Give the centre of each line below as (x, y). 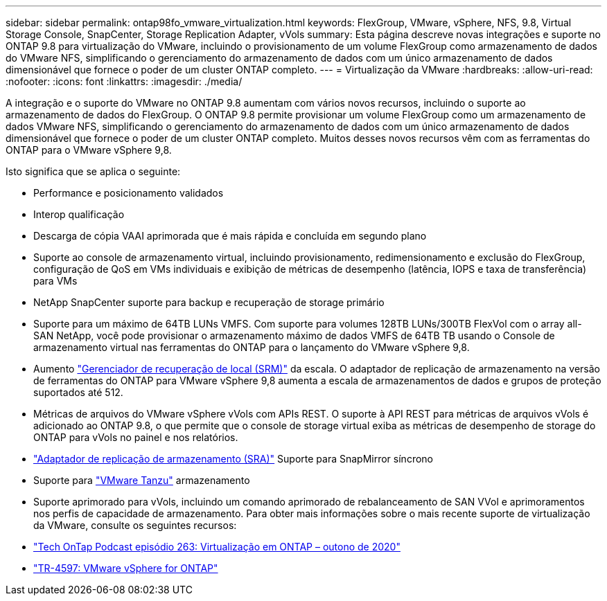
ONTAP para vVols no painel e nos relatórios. (136, 437)
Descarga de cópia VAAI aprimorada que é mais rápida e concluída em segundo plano (230, 236)
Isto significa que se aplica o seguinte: (93, 171)
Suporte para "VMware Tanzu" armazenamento (142, 480)
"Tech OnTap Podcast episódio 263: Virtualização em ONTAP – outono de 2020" (217, 547)
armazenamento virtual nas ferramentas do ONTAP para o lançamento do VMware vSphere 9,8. (252, 347)
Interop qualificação (79, 214)
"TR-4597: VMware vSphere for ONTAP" (126, 568)
